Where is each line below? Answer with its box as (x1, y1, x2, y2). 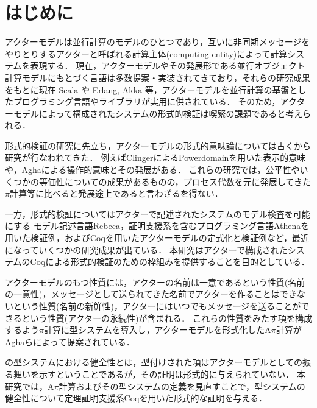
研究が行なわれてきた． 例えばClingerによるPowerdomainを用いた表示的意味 (5, 151, 306, 164)
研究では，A (5, 379, 54, 392)
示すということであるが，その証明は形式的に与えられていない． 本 (38, 367, 305, 380)
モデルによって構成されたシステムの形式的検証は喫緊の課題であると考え (13, 107, 303, 119)
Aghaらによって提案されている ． (5, 335, 135, 348)
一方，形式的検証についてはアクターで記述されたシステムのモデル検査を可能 (5, 207, 310, 220)
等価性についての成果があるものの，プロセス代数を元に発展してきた (38, 175, 311, 188)
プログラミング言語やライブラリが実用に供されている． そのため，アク (13, 95, 297, 108)
